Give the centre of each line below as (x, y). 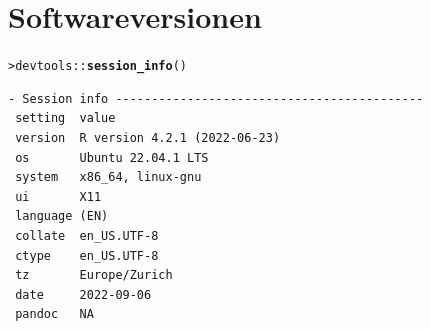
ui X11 (58, 196)
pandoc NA (54, 314)
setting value (65, 118)
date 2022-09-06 (83, 294)
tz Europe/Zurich (94, 275)
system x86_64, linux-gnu (108, 177)
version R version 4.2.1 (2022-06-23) (148, 137)
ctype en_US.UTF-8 (87, 255)
